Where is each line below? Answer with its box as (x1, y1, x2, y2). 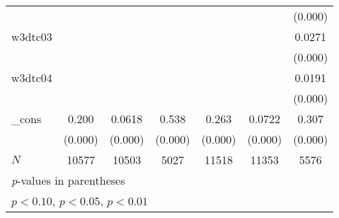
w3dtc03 (11, 28, 52, 45)
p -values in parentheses (11, 172, 125, 188)
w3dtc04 (11, 69, 52, 86)
